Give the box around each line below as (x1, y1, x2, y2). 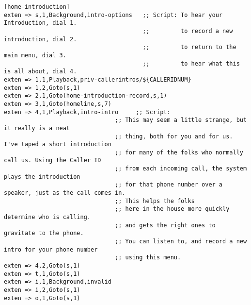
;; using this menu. (115, 254, 181, 261)
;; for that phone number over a (115, 181, 223, 188)
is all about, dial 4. (4, 68, 77, 75)
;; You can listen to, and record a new (115, 238, 247, 245)
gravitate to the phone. (4, 230, 84, 237)
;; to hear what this (142, 60, 240, 67)
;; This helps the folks (115, 197, 195, 204)
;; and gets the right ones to (115, 221, 216, 229)
